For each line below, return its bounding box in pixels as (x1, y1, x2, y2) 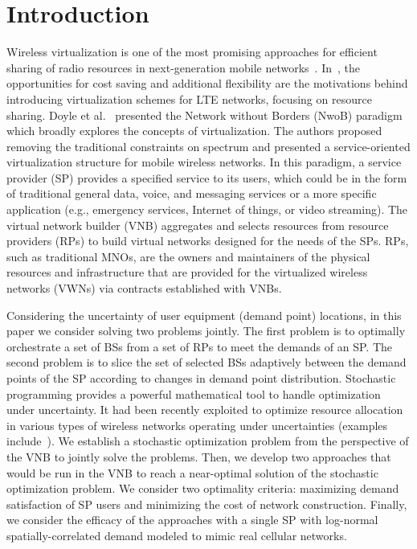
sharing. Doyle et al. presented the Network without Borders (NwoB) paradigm (6, 106, 403, 123)
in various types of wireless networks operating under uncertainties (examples (6, 416, 388, 433)
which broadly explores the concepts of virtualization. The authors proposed (6, 122, 382, 139)
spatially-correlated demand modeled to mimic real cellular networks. (6, 526, 347, 543)
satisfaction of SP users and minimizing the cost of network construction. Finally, (6, 495, 407, 512)
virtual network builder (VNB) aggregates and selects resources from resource (6, 216, 389, 233)
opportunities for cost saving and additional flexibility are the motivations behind (6, 75, 408, 92)
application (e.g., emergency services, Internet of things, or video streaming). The (6, 201, 408, 218)
